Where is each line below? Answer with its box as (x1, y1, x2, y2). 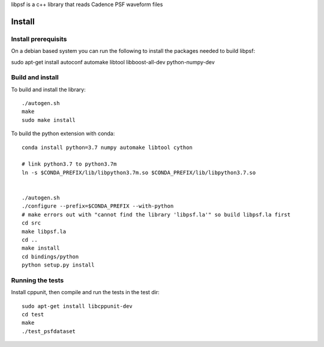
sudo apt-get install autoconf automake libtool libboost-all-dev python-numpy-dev (11, 58, 215, 65)
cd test (22, 311, 44, 318)
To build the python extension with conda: (11, 130, 115, 137)
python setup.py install (22, 262, 95, 268)
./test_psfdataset (22, 328, 76, 334)
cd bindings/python (22, 253, 79, 260)
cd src (22, 220, 41, 226)
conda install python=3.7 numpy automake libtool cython (22, 144, 193, 151)
